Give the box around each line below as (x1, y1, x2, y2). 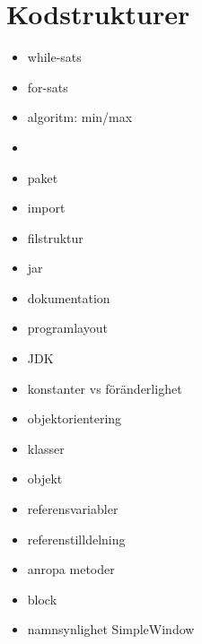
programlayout (27, 318, 108, 337)
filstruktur (27, 228, 83, 247)
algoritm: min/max (27, 108, 133, 126)
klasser (27, 439, 65, 457)
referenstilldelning (27, 529, 126, 548)
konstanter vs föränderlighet (27, 379, 182, 397)
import (27, 198, 66, 217)
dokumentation (27, 288, 110, 307)
